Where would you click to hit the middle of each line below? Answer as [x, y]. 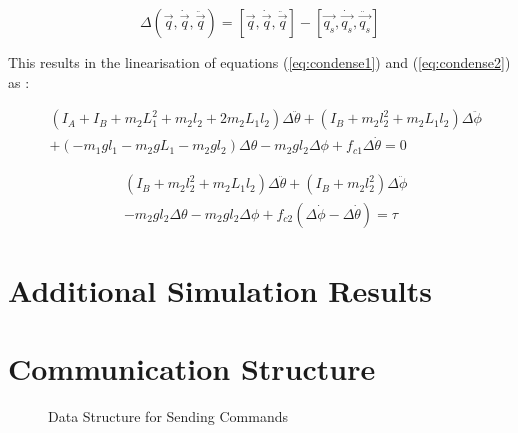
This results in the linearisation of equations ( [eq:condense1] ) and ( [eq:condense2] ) [259, 62]
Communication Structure [192, 368]
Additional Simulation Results [220, 289]
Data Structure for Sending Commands [168, 416]
